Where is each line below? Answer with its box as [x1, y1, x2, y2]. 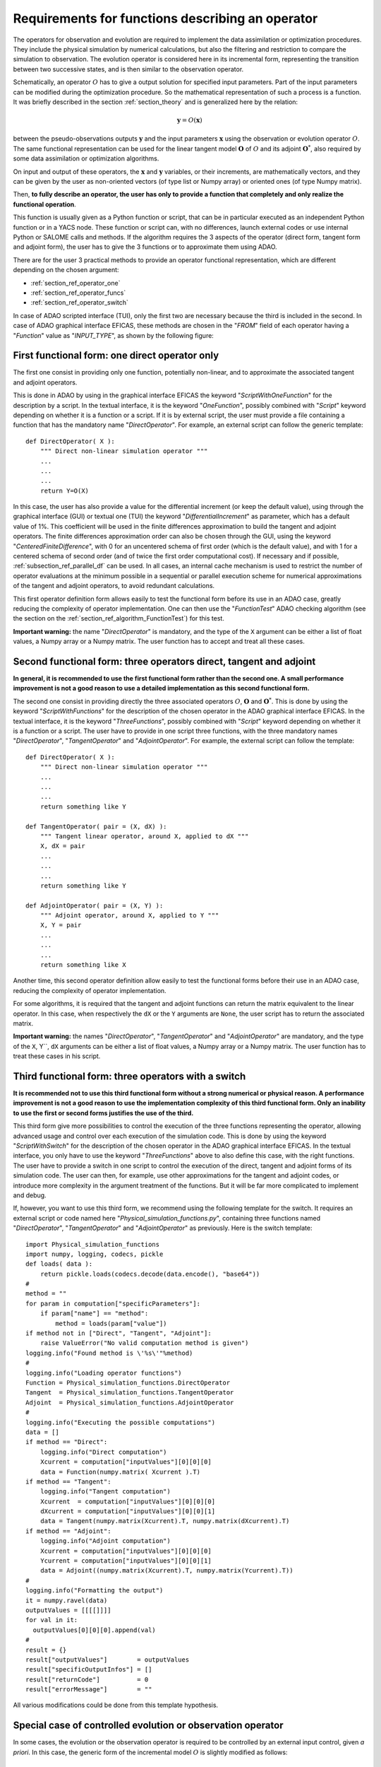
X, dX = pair [40, 842, 85, 850]
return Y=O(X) [40, 486, 90, 495]
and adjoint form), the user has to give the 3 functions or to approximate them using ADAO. [13, 242, 278, 251]
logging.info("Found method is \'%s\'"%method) [25, 1349, 193, 1357]
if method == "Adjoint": [25, 1527, 111, 1535]
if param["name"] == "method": [40, 1310, 149, 1317]
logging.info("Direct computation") [40, 1448, 167, 1456]
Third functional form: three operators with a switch [13, 1070, 246, 1082]
